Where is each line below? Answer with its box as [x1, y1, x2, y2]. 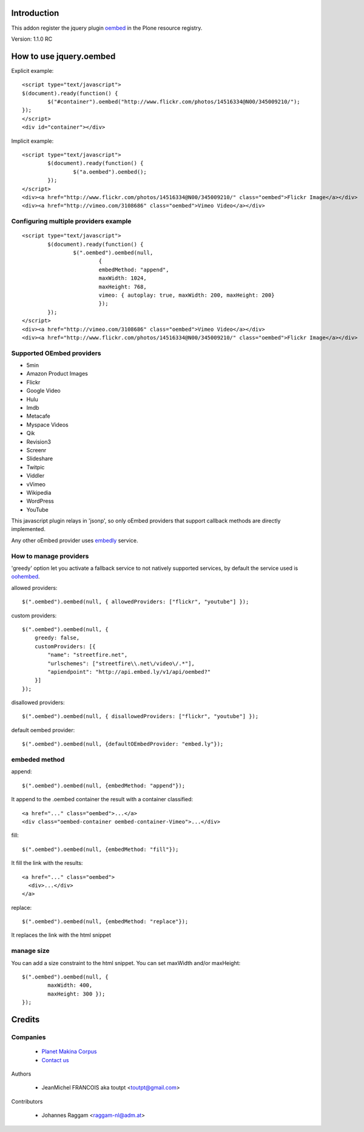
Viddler [26, 472, 45, 480]
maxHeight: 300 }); [47, 990, 106, 997]
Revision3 [26, 438, 52, 446]
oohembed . [11, 573, 40, 580]
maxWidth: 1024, [98, 275, 147, 282]
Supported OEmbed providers [11, 349, 101, 358]
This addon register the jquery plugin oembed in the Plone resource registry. [11, 24, 203, 32]
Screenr [26, 446, 47, 453]
